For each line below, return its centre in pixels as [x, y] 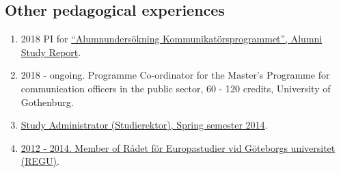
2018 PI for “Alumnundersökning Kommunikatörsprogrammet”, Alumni [172, 39]
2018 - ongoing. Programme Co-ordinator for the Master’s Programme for [175, 75]
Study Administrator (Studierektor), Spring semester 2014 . [144, 125]
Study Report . [51, 52]
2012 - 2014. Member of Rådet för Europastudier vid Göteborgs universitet [178, 147]
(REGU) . [40, 161]
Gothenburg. [47, 102]
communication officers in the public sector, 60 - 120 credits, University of [176, 88]
